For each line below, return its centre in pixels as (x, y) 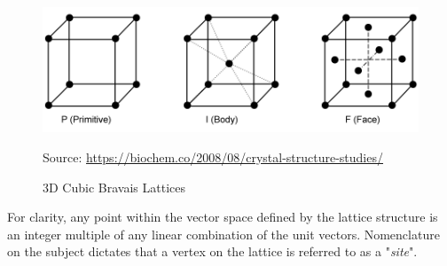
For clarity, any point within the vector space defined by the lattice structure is (223, 217)
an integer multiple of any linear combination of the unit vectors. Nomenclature (223, 234)
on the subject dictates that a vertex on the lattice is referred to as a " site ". (212, 251)
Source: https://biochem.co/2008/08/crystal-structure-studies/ (213, 156)
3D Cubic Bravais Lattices (114, 187)
